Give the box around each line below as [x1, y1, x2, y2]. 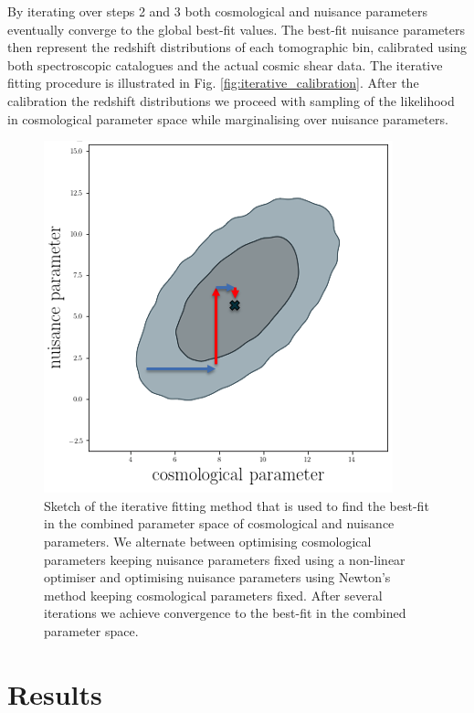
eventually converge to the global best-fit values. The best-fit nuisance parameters [7, 19, 465, 38]
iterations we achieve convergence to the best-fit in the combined [44, 603, 406, 623]
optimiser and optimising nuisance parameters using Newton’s [44, 568, 391, 587]
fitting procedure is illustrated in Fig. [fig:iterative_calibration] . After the [7, 73, 419, 92]
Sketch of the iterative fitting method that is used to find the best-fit [44, 495, 429, 515]
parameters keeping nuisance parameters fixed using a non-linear [44, 549, 406, 569]
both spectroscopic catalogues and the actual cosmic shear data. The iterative [7, 55, 443, 74]
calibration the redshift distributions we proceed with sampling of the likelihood [7, 90, 455, 110]
